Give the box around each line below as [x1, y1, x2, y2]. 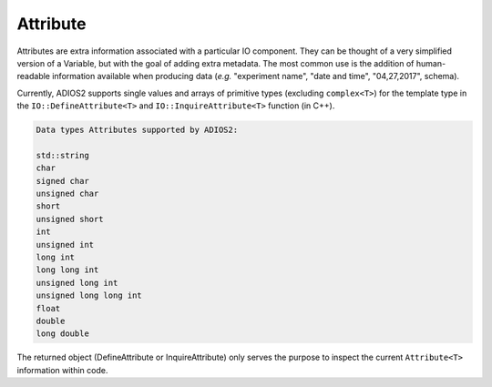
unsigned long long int [36, 290, 143, 300]
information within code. [16, 364, 108, 375]
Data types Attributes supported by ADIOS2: [36, 125, 239, 136]
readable [16, 71, 50, 82]
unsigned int [36, 239, 95, 250]
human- [415, 57, 446, 68]
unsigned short [36, 214, 104, 224]
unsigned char [36, 188, 99, 199]
